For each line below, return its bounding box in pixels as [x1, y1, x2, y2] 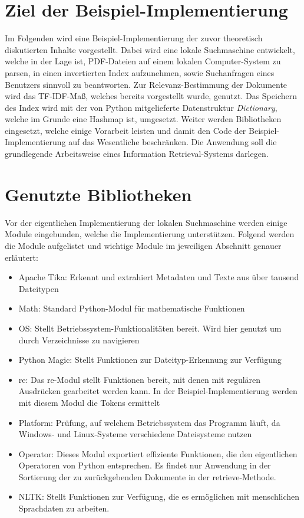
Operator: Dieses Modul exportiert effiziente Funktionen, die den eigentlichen [18, 447, 298, 460]
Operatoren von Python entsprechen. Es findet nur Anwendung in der [18, 459, 271, 471]
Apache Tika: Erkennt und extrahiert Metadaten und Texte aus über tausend [18, 271, 299, 283]
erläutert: [5, 251, 38, 263]
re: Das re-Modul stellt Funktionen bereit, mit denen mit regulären [18, 373, 261, 385]
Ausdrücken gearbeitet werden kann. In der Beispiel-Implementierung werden [18, 385, 298, 397]
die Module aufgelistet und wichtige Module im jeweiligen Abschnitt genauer [5, 239, 282, 251]
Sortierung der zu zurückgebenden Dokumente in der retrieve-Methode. [18, 470, 276, 483]
